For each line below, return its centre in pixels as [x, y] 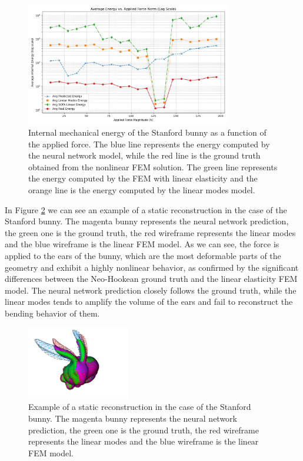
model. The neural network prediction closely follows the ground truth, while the [151, 290]
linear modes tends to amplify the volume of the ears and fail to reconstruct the [149, 302]
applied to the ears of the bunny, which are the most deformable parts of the [143, 256]
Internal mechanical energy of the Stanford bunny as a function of [147, 132]
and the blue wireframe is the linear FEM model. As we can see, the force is [142, 244]
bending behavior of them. [52, 313]
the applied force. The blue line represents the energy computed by [149, 144]
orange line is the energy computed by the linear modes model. [142, 190]
